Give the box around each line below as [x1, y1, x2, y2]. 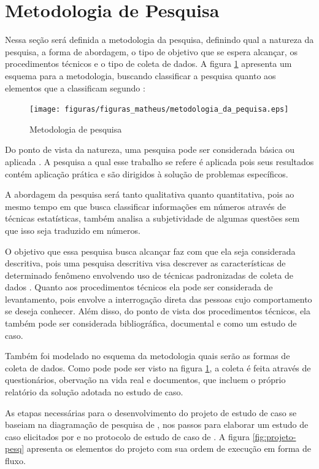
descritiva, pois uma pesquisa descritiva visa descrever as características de [5, 257, 286, 269]
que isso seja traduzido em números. [5, 223, 140, 236]
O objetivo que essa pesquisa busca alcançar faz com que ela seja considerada [5, 244, 296, 257]
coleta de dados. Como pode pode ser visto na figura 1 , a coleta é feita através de [5, 361, 311, 374]
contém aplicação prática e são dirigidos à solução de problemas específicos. [5, 167, 288, 180]
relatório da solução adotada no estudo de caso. [5, 386, 183, 398]
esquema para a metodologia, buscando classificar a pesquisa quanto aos [5, 69, 276, 82]
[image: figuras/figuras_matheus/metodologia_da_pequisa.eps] [29, 105, 289, 114]
